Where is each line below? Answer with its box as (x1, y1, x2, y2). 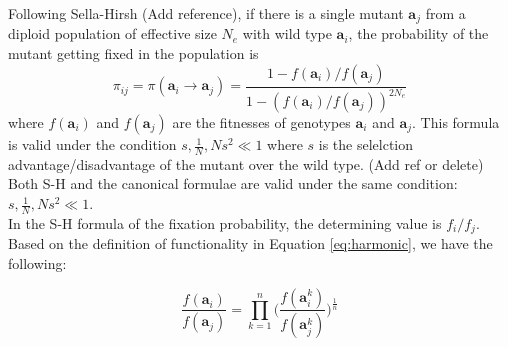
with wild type (242, 23, 332, 44)
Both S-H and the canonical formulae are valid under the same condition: (8, 173, 458, 194)
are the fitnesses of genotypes (172, 112, 351, 133)
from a (425, 3, 466, 23)
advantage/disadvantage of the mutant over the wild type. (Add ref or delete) (8, 153, 484, 174)
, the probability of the (348, 23, 489, 44)
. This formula (412, 112, 500, 133)
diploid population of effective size (8, 23, 217, 44)
